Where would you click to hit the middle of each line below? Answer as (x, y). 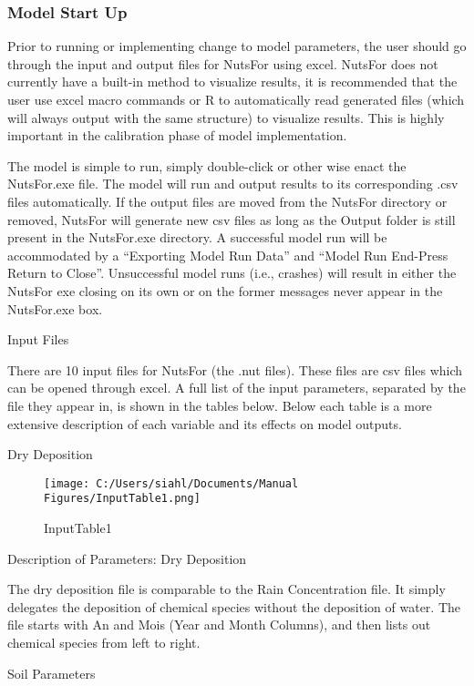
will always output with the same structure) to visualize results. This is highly (226, 117)
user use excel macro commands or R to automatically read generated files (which (236, 99)
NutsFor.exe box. (55, 308)
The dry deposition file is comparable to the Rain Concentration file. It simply (227, 589)
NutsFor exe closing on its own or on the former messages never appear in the (225, 290)
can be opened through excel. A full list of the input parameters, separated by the (237, 388)
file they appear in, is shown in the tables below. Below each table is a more (220, 405)
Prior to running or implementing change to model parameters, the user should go (237, 46)
